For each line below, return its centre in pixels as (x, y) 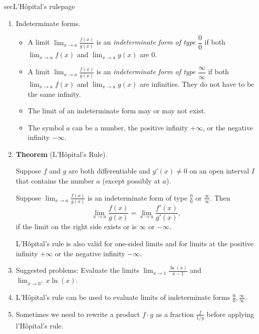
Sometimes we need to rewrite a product (78, 314)
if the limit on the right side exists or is (76, 226)
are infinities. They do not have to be (197, 83)
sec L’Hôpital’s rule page (40, 6)
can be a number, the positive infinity (130, 127)
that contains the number (55, 181)
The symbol (46, 127)
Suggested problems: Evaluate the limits (77, 270)
